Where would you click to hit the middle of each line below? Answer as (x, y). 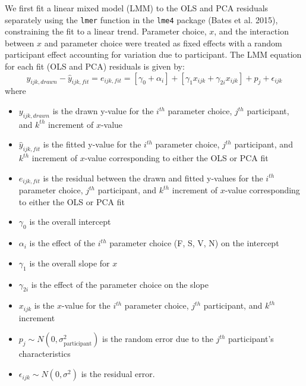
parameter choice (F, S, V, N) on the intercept (194, 243)
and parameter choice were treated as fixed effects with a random (163, 43)
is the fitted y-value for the (92, 144)
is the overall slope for (70, 263)
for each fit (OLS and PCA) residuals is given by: (95, 66)
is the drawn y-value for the (103, 111)
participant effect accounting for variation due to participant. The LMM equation (153, 54)
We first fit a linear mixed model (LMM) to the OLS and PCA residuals (137, 8)
